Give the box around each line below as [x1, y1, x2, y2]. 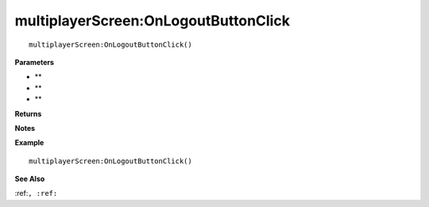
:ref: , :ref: [14, 189, 58, 198]
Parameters [14, 57, 55, 67]
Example [14, 138, 44, 148]
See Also [14, 174, 45, 184]
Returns [14, 109, 42, 118]
